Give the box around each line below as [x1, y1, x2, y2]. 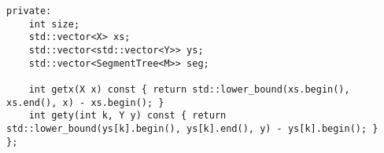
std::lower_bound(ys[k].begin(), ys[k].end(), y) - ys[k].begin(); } [6, 122, 378, 134]
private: [6, 5, 52, 16]
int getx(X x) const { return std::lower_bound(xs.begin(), [28, 83, 350, 95]
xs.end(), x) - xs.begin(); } [6, 97, 164, 108]
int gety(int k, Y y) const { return [28, 110, 227, 122]
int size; [28, 18, 80, 30]
